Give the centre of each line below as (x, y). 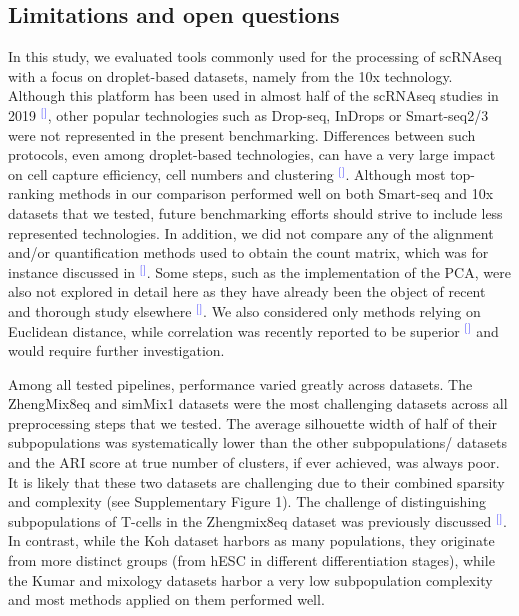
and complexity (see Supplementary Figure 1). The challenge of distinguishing (247, 501)
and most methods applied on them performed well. (166, 599)
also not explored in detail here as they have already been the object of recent (247, 291)
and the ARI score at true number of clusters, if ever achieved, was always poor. (254, 462)
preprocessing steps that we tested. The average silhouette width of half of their (253, 422)
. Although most (395, 173)
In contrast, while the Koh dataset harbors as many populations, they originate (251, 540)
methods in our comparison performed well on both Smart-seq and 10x (276, 193)
